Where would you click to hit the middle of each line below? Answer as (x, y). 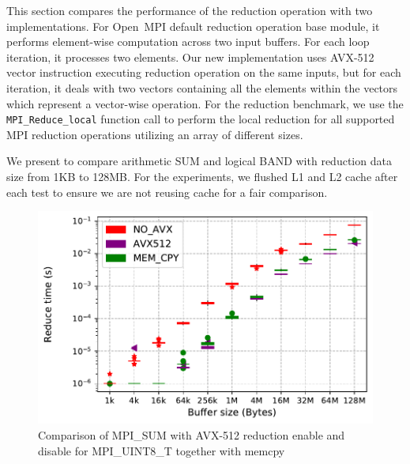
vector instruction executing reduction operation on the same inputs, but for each (204, 72)
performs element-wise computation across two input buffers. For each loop (188, 41)
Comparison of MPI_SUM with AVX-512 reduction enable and (192, 434)
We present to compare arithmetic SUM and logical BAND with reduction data (199, 161)
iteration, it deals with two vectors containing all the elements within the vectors (202, 87)
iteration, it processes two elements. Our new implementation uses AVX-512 (190, 57)
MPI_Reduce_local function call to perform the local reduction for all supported (201, 119)
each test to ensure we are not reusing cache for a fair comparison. (167, 192)
